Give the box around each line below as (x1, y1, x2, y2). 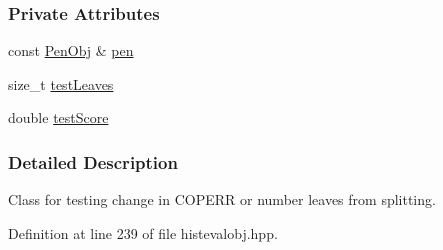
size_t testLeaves (8, 73, 114, 94)
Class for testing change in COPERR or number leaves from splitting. (8, 189, 436, 210)
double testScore (8, 107, 109, 128)
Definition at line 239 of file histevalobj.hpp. (8, 222, 278, 243)
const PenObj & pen (8, 40, 134, 61)
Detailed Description (8, 149, 178, 174)
